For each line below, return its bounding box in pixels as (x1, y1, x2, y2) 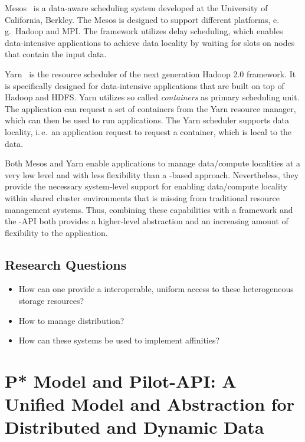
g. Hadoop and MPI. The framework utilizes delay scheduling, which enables (5, 25, 283, 37)
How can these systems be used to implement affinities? (18, 334, 220, 346)
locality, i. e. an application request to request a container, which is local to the (5, 125, 292, 137)
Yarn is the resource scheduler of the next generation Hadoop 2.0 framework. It (5, 67, 296, 80)
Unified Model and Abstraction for (5, 392, 294, 416)
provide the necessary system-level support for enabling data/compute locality (5, 180, 288, 192)
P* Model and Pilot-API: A (5, 369, 237, 393)
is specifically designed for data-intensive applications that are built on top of (5, 79, 284, 91)
